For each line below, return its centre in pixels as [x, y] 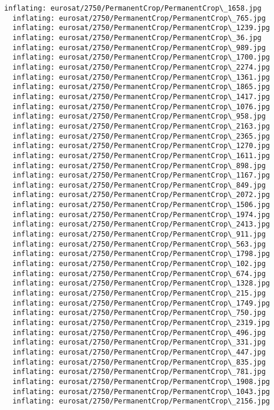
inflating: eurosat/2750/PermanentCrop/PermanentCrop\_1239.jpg [141, 28]
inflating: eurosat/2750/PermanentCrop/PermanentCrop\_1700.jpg [141, 58]
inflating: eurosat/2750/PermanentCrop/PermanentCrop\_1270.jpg [141, 146]
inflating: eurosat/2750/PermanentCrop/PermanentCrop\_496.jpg [139, 332]
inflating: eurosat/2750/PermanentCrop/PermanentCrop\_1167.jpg [141, 176]
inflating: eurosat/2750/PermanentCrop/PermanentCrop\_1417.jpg [141, 96]
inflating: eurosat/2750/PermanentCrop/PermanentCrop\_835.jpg [139, 362]
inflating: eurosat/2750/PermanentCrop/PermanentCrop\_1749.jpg [141, 303]
